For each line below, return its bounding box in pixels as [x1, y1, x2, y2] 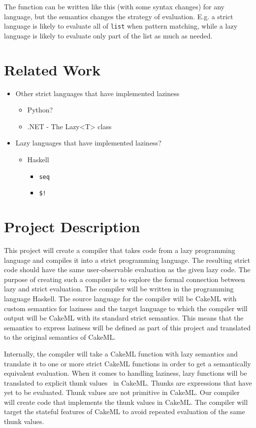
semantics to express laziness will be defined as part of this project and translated [4, 322, 251, 332]
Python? [27, 105, 53, 115]
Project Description [4, 216, 140, 237]
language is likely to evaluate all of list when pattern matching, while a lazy [4, 21, 238, 31]
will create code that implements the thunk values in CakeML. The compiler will [4, 396, 248, 407]
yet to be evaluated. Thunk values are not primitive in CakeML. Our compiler [4, 387, 240, 397]
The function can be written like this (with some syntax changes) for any [4, 1, 224, 11]
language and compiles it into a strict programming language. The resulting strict [4, 254, 251, 265]
